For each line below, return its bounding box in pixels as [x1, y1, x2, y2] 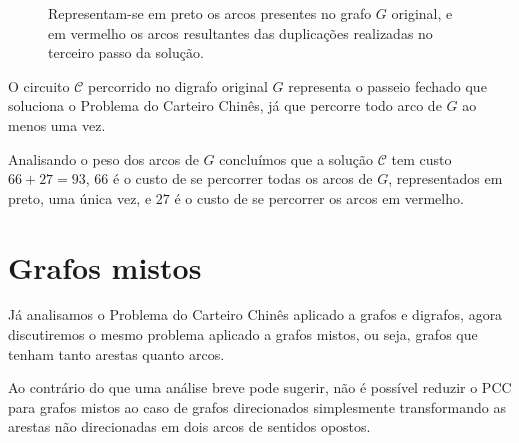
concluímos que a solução [219, 148, 373, 169]
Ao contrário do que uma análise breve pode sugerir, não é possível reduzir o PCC [8, 377, 512, 398]
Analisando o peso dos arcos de [8, 148, 199, 169]
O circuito [8, 75, 70, 96]
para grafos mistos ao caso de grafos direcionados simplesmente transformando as [8, 396, 506, 417]
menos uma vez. [8, 114, 106, 135]
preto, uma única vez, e [8, 187, 152, 208]
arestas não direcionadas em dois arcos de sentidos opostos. [8, 416, 371, 437]
